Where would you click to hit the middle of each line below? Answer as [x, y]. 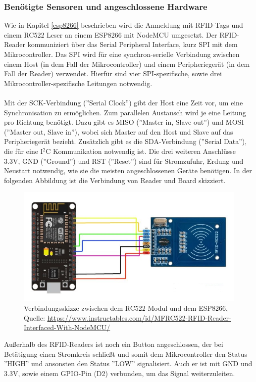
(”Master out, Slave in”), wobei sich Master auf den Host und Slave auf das [119, 131]
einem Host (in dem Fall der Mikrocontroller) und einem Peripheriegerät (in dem [127, 64]
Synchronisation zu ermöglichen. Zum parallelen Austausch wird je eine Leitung [125, 112]
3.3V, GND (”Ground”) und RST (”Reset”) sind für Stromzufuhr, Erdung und [124, 161]
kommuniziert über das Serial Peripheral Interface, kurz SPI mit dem [132, 44]
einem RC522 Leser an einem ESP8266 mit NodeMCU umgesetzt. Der [111, 34]
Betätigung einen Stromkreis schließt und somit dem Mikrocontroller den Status [126, 354]
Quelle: [34, 317]
